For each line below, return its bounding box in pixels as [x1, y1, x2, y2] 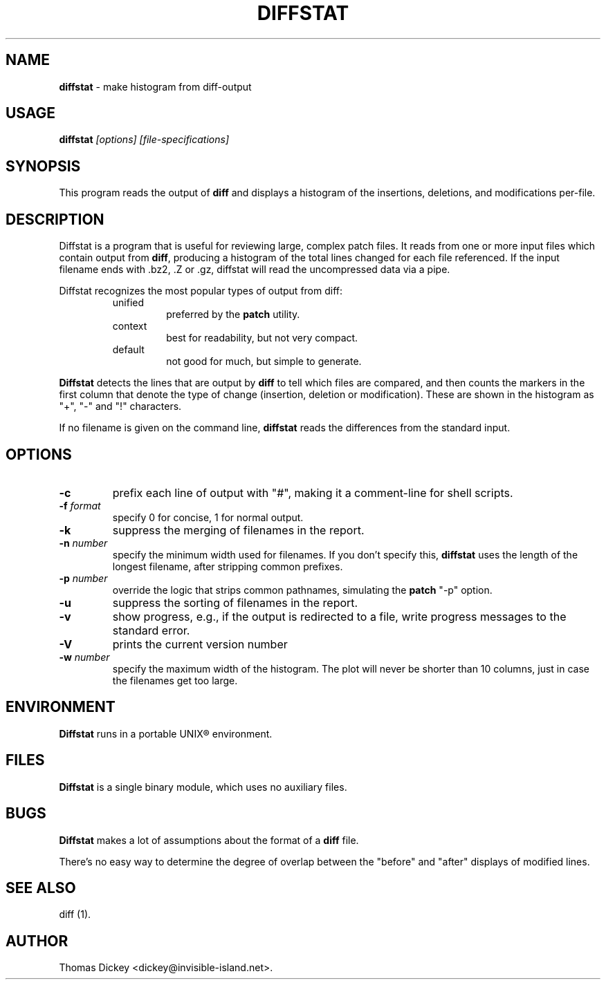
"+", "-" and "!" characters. [59, 400, 182, 413]
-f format [59, 499, 101, 512]
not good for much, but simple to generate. [166, 355, 362, 368]
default [112, 344, 145, 356]
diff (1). [59, 908, 91, 921]
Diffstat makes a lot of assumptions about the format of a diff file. [59, 834, 359, 846]
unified [112, 297, 145, 309]
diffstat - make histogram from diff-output [59, 80, 252, 93]
